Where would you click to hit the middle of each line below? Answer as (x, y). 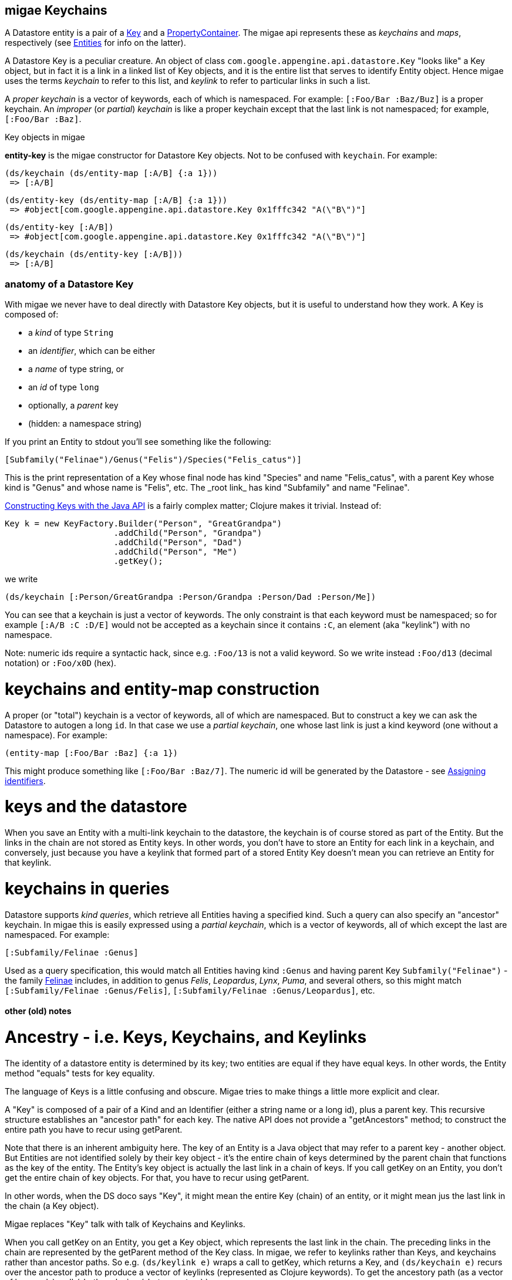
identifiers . (25, 781)
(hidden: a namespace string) (85, 424)
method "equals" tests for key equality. (80, 1073)
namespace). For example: (56, 735)
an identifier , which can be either (92, 351)
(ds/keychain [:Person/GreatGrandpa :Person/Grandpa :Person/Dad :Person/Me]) (191, 597)
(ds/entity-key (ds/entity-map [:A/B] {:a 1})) (116, 200)
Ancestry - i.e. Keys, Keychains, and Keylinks (186, 1037)
